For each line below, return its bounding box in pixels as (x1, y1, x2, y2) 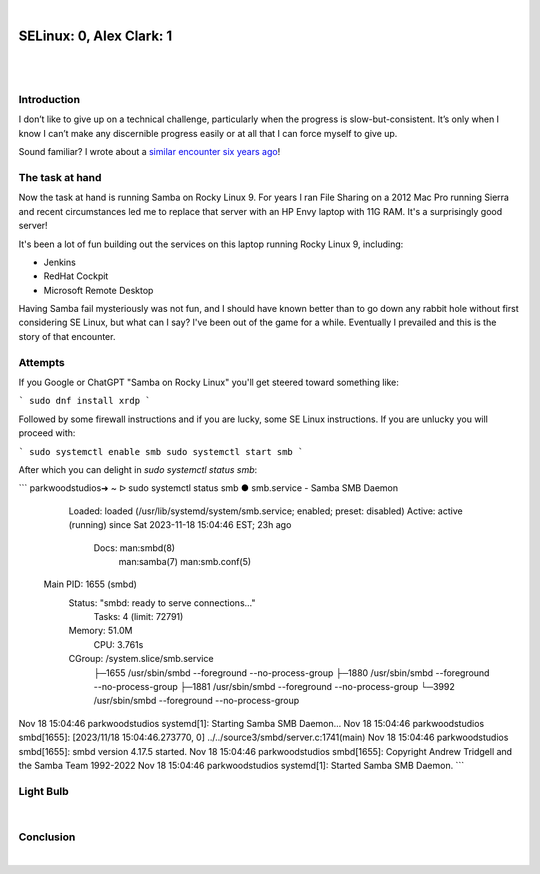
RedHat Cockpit (43, 270, 109, 282)
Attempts (18, 355, 65, 369)
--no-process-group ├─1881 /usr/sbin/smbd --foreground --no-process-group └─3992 (93, 681, 455, 693)
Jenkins (43, 256, 77, 268)
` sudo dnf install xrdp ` (18, 395, 151, 407)
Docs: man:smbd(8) (93, 541, 175, 554)
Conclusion (18, 830, 76, 844)
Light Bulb (18, 784, 69, 798)
